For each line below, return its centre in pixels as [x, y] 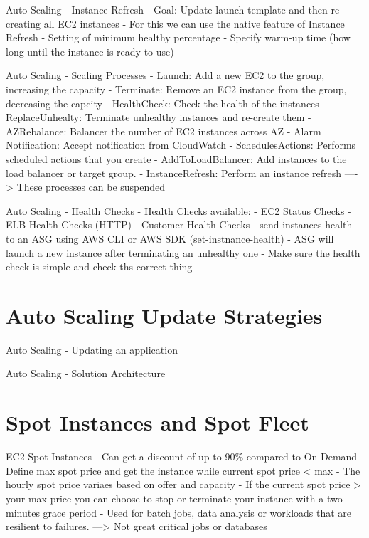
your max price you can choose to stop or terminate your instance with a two [174, 498]
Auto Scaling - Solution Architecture [86, 373]
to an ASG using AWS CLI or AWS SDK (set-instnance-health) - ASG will [170, 238]
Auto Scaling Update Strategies [164, 315]
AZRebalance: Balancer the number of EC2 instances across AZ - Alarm [164, 131]
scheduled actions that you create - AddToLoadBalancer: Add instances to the [176, 158]
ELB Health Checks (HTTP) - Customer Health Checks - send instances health [179, 225]
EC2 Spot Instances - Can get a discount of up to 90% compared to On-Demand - [185, 457]
